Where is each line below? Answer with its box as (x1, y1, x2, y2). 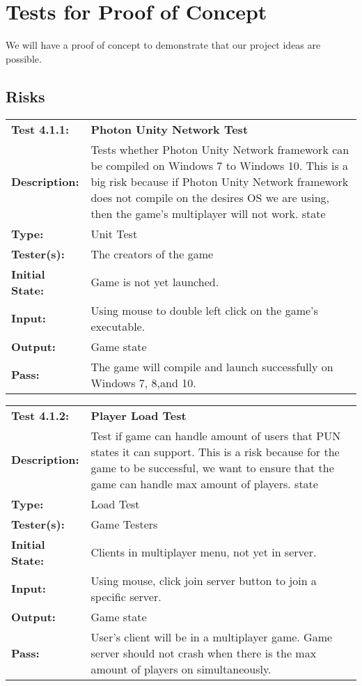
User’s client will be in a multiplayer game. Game (90, 628, 333, 645)
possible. (6, 51, 42, 65)
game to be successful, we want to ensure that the (90, 459, 334, 476)
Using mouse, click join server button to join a (90, 572, 317, 588)
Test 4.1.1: (11, 120, 70, 137)
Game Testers (90, 515, 158, 532)
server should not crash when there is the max (90, 644, 317, 661)
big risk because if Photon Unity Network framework (90, 173, 349, 189)
